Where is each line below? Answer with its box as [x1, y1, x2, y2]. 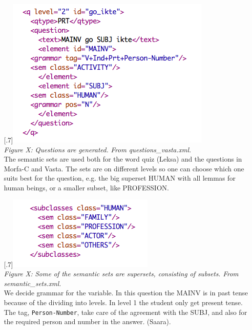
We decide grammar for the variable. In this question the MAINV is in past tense [4, 288, 248, 298]
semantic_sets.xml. [4, 278, 62, 288]
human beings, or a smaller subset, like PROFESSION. [4, 182, 169, 192]
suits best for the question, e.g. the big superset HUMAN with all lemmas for [4, 173, 236, 183]
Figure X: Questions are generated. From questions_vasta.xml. [4, 144, 191, 154]
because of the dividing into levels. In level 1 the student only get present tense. [4, 297, 243, 307]
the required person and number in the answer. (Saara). [4, 316, 171, 327]
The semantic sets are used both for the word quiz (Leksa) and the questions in [4, 154, 242, 164]
